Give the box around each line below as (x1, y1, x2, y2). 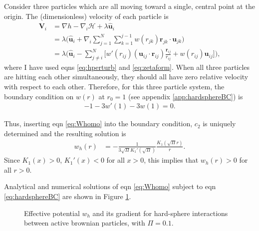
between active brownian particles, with (24, 218, 145, 228)
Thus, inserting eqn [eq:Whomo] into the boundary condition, (4, 118, 193, 129)
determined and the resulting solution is (4, 128, 126, 138)
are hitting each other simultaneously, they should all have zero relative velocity (4, 71, 249, 82)
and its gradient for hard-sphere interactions (92, 208, 228, 218)
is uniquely (203, 118, 236, 129)
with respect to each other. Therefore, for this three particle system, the (4, 81, 225, 92)
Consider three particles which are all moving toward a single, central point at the (4, 1, 255, 11)
